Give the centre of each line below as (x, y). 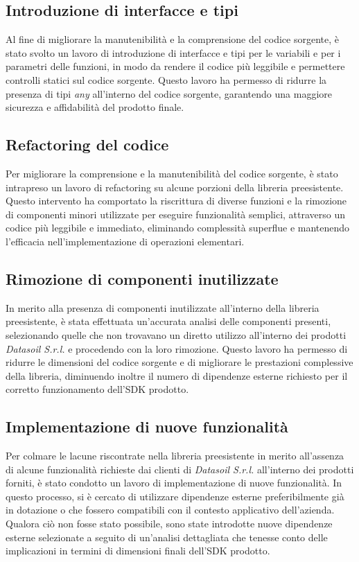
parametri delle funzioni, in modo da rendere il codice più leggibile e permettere (175, 66)
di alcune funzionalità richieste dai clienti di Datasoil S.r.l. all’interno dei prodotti (180, 469)
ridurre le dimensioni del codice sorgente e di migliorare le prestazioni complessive (179, 362)
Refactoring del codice (87, 144)
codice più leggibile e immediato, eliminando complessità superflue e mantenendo (178, 228)
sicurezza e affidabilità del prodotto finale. (95, 107)
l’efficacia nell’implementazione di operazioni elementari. (125, 241)
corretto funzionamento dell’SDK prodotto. (97, 389)
